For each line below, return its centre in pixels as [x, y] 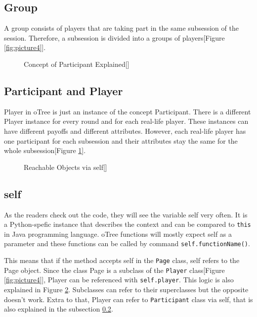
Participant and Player [64, 90]
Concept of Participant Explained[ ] [77, 64]
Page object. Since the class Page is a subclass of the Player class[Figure [114, 270]
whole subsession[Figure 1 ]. [45, 150]
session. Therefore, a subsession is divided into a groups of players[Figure [114, 37]
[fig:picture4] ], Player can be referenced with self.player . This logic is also [119, 280]
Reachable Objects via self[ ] [65, 167]
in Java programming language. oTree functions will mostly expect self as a [118, 234]
